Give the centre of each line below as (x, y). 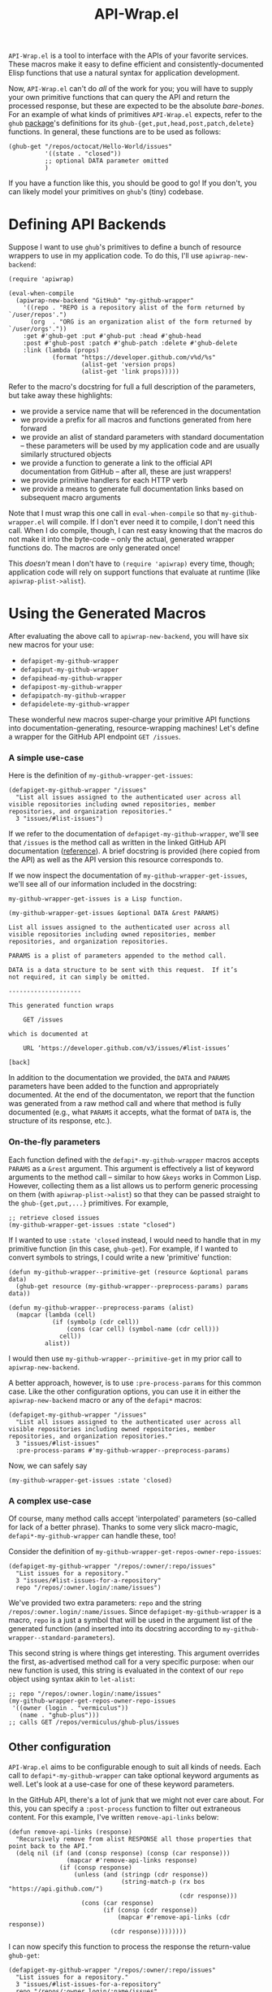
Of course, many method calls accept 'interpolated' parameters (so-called (133, 1518)
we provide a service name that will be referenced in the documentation (140, 411)
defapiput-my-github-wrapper (69, 670)
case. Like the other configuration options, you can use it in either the (125, 1391)
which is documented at (49, 1034)
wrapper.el (27, 523)
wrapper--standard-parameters (60, 1638)
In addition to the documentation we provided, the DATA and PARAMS (119, 1078)
